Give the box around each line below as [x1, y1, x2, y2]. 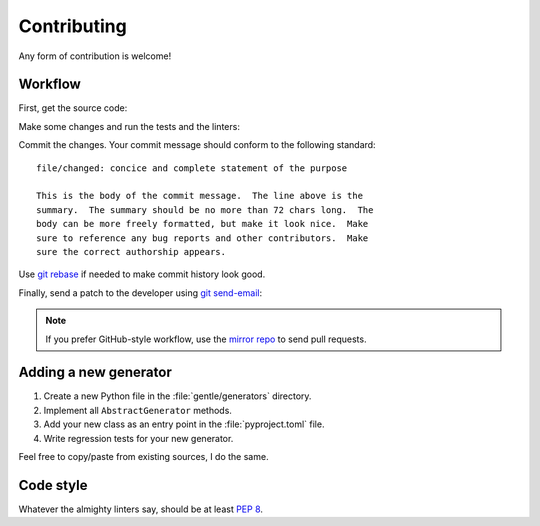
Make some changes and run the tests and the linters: [18, 120, 240, 132]
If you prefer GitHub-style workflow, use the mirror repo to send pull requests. [45, 333, 367, 345]
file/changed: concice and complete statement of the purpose [36, 162, 348, 174]
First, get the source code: [18, 102, 128, 114]
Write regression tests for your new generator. [43, 432, 234, 444]
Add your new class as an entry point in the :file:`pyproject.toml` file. [43, 418, 325, 430]
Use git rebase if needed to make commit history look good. [18, 268, 266, 280]
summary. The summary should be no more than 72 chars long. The [36, 204, 374, 215]
